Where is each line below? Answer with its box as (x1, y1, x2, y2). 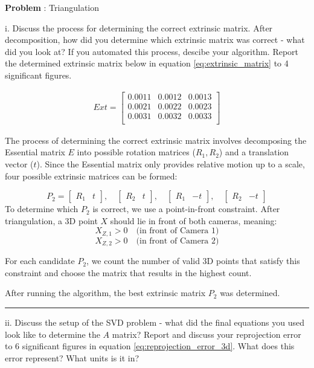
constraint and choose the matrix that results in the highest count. (5, 266, 252, 279)
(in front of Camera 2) (136, 236, 219, 245)
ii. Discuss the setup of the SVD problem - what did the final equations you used (5, 315, 304, 328)
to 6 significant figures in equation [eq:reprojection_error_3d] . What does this (5, 340, 295, 352)
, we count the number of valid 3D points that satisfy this (86, 254, 300, 267)
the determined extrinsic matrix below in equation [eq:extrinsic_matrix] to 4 (5, 57, 289, 69)
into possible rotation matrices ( (77, 146, 196, 158)
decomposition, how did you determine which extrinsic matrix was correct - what (5, 33, 305, 46)
